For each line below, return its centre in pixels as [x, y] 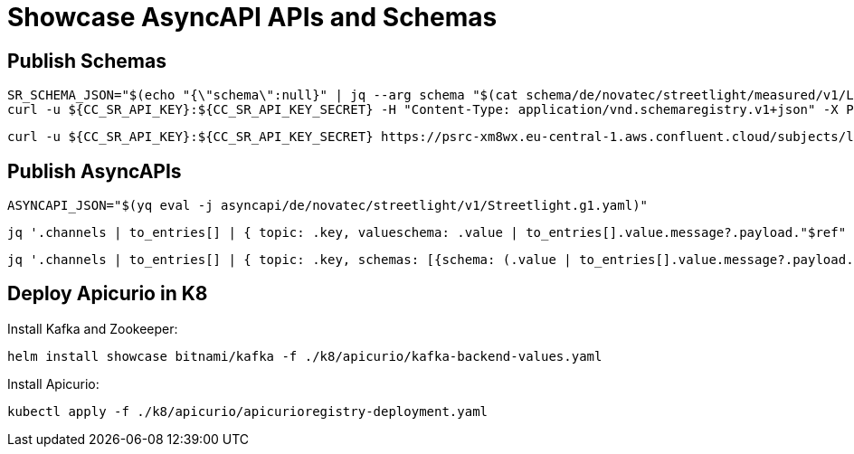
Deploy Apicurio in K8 [108, 294]
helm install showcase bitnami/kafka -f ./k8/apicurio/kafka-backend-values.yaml [305, 356]
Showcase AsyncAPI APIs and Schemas [252, 17]
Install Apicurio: [53, 383]
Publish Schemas [87, 61]
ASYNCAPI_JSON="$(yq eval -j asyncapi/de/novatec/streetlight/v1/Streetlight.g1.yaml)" [328, 206]
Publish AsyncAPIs [95, 171]
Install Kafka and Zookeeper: [93, 328]
